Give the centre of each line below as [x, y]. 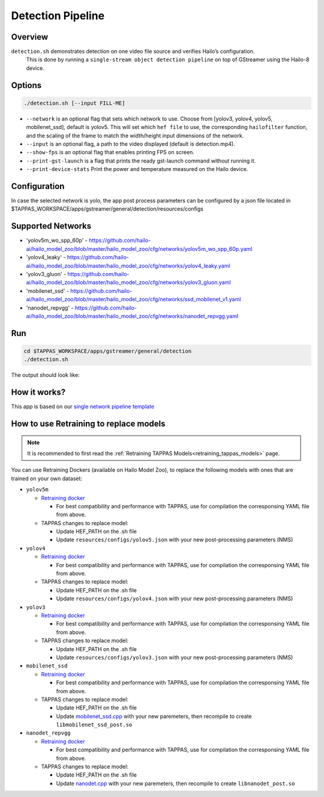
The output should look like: [46, 375]
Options [26, 85]
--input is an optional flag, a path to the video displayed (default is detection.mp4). [130, 144]
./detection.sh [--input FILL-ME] [74, 103]
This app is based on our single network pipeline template [83, 407]
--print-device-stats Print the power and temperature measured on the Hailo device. [137, 169]
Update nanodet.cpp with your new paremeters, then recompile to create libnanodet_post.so [175, 783]
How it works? [38, 392]
